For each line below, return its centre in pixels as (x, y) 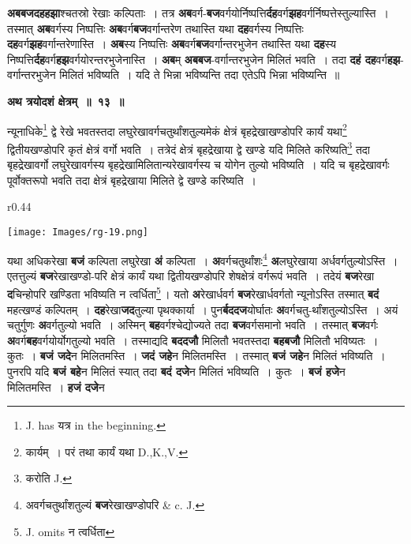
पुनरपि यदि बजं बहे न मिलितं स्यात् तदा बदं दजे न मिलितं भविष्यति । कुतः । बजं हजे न (176, 371)
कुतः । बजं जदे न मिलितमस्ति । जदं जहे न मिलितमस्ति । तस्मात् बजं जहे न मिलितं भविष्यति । (196, 356)
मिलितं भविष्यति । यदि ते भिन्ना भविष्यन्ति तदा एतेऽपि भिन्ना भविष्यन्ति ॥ (200, 75)
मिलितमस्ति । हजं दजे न (56, 386)
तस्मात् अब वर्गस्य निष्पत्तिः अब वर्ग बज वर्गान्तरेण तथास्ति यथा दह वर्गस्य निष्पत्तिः (155, 28)
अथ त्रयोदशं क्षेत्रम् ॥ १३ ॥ (66, 101)
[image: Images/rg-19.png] (78, 232)
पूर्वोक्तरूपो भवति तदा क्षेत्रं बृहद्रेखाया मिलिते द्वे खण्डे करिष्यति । (132, 180)
